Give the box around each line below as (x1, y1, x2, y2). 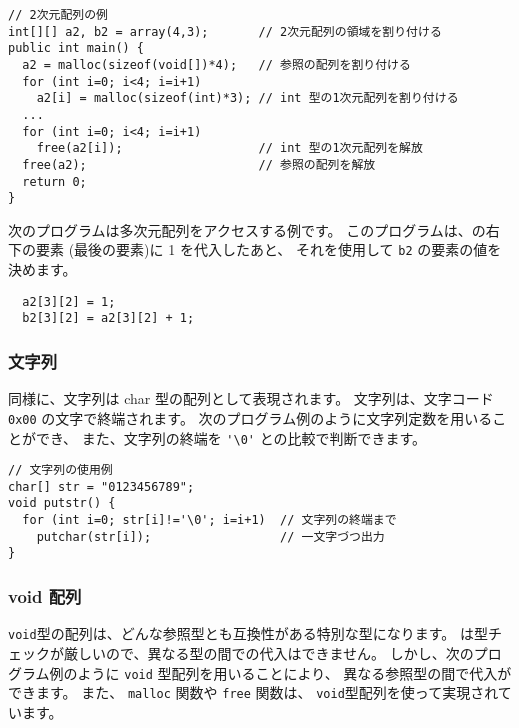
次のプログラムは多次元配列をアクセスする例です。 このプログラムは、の (8, 219, 486, 240)
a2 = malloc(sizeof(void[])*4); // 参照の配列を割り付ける (22, 57, 411, 72)
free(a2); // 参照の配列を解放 (22, 157, 376, 172)
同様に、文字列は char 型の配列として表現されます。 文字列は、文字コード (8, 388, 494, 409)
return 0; (22, 174, 87, 189)
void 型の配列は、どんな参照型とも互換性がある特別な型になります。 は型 (8, 623, 488, 644)
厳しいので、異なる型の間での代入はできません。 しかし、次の (63, 642, 474, 663)
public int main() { (8, 41, 145, 56)
